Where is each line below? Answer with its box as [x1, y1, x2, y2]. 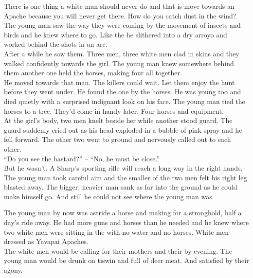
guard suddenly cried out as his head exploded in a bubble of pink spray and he [4, 124, 242, 135]
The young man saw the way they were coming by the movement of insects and [4, 20, 241, 30]
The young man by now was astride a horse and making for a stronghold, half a [4, 208, 242, 218]
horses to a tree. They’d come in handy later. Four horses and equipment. [4, 105, 224, 116]
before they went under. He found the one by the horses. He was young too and [4, 87, 241, 97]
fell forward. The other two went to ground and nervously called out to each [4, 134, 231, 144]
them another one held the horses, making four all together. [4, 68, 182, 78]
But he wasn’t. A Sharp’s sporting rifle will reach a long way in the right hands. [4, 163, 243, 173]
